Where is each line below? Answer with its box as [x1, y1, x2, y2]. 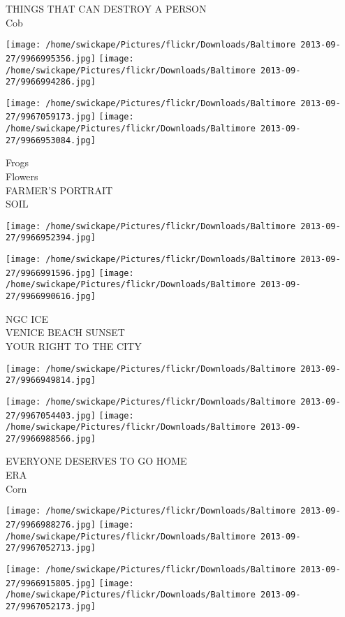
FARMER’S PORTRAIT [6, 182, 113, 197]
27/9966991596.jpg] [6, 268, 96, 278]
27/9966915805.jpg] [6, 578, 96, 588]
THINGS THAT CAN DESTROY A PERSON [6, 1, 207, 15]
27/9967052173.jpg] [6, 601, 96, 611]
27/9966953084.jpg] [6, 135, 96, 145]
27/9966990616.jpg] [6, 291, 96, 302]
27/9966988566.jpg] [6, 433, 96, 444]
